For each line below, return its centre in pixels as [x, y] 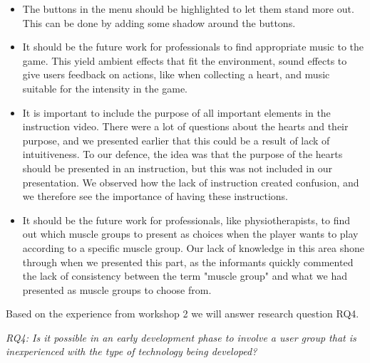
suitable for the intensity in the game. [105, 88]
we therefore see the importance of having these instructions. [155, 196]
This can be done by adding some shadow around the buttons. [159, 22]
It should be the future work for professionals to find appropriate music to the [193, 47]
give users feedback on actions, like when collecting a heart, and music [176, 74]
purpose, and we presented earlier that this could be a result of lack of [176, 140]
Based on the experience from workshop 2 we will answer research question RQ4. [183, 314]
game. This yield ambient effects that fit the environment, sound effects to [185, 60]
